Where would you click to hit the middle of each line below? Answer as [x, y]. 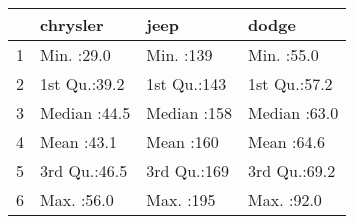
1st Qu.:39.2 [82, 83]
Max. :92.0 [285, 199]
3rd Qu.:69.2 [292, 170]
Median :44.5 [85, 112]
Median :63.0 [293, 112]
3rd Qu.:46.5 [84, 170]
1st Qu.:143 [186, 83]
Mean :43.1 [78, 141]
